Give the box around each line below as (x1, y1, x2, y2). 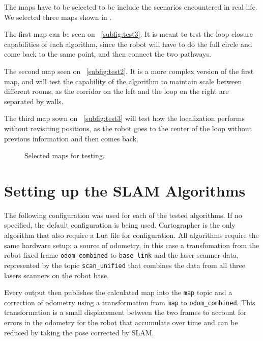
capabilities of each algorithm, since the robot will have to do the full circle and (4, 38, 252, 49)
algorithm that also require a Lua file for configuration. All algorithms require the (4, 230, 259, 240)
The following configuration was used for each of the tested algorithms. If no (4, 209, 242, 220)
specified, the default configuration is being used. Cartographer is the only (4, 220, 236, 230)
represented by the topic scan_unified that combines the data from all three (4, 259, 245, 270)
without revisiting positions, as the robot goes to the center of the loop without (4, 123, 252, 133)
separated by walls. (4, 95, 64, 106)
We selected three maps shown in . (4, 11, 112, 22)
